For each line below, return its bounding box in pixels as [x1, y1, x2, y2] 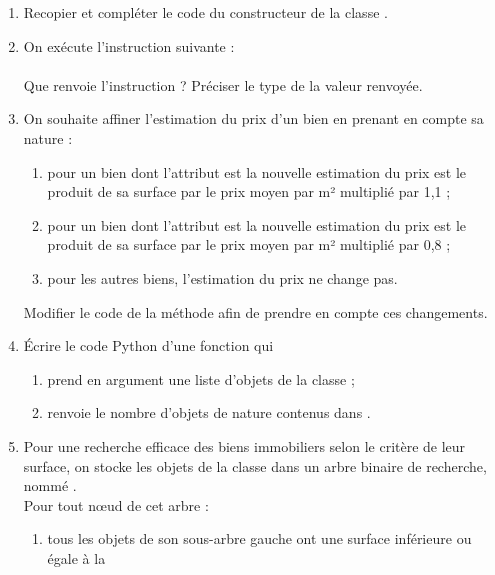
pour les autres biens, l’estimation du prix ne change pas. [47, 267, 398, 288]
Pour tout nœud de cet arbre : [23, 494, 209, 515]
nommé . [23, 475, 77, 496]
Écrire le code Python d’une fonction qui [23, 335, 274, 356]
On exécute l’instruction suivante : [23, 35, 235, 56]
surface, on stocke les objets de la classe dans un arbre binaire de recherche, [23, 455, 487, 476]
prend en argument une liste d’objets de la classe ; [47, 368, 355, 389]
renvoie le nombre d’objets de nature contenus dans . [47, 402, 371, 423]
